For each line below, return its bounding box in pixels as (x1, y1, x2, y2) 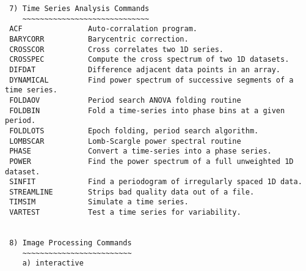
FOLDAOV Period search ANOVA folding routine (9, 95, 241, 105)
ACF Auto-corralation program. (9, 24, 197, 34)
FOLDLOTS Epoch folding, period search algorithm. (9, 126, 259, 135)
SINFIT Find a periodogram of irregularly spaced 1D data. (9, 177, 302, 187)
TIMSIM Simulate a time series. (9, 198, 189, 207)
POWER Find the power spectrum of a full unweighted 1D (9, 157, 294, 166)
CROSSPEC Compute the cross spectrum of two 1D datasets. (9, 55, 290, 64)
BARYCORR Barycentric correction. (9, 34, 189, 43)
